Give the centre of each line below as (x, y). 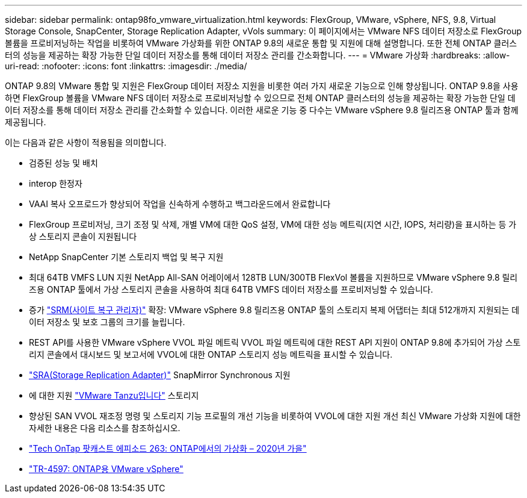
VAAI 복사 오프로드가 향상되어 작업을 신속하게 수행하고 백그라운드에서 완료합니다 (180, 204)
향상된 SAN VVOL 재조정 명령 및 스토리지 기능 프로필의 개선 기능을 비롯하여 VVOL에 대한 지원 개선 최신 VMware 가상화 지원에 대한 (275, 416)
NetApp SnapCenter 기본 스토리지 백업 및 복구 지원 (126, 257)
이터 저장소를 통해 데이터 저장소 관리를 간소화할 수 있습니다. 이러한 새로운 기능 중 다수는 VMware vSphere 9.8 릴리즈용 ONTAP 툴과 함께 (262, 110)
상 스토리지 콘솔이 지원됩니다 (83, 236)
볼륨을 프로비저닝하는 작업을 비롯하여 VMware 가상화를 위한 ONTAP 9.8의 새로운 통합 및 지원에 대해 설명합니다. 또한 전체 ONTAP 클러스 (261, 43)
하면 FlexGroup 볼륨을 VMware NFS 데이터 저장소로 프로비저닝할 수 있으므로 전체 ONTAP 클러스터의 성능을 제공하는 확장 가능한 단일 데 (260, 98)
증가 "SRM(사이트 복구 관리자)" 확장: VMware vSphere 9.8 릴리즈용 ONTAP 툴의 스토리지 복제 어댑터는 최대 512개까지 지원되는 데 (274, 310)
